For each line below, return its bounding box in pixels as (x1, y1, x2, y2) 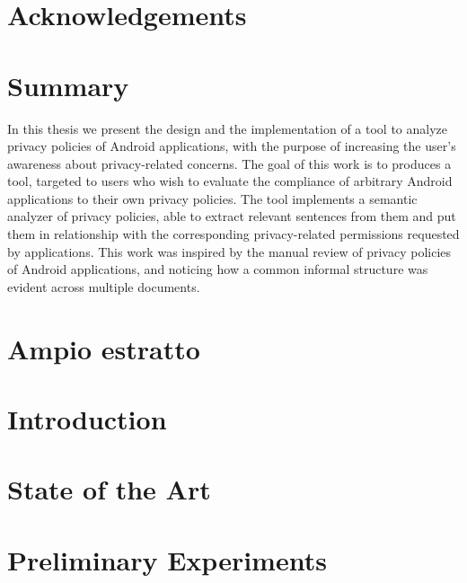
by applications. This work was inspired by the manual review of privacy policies (7, 242, 452, 261)
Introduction (7, 401, 167, 437)
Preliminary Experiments (7, 541, 327, 578)
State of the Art (7, 471, 211, 508)
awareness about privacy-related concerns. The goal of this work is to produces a (7, 154, 452, 172)
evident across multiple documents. (7, 277, 200, 296)
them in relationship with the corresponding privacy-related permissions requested (7, 225, 460, 243)
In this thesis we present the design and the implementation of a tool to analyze (7, 119, 447, 137)
